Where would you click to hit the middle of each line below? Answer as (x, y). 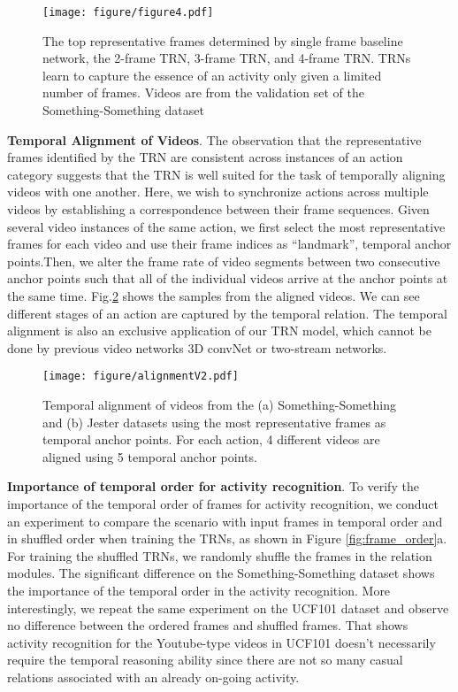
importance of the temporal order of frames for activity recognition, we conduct (223, 503)
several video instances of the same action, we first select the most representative (226, 226)
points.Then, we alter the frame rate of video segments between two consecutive (224, 261)
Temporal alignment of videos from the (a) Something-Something (219, 404)
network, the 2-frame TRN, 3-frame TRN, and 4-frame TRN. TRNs (227, 58)
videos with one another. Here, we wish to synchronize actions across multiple (218, 192)
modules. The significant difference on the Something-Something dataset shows (221, 573)
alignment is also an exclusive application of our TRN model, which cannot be (219, 331)
